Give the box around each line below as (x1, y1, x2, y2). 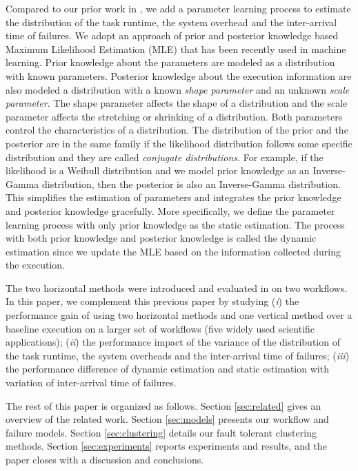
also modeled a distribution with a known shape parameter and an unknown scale (6, 82, 350, 96)
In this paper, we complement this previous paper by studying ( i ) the (6, 294, 299, 308)
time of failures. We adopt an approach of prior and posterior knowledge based (6, 28, 339, 43)
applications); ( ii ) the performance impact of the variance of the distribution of (6, 335, 340, 349)
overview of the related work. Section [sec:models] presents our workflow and (6, 412, 329, 426)
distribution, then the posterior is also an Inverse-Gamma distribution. (41, 176, 341, 191)
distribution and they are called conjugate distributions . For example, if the (6, 149, 324, 164)
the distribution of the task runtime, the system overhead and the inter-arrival (6, 14, 337, 29)
